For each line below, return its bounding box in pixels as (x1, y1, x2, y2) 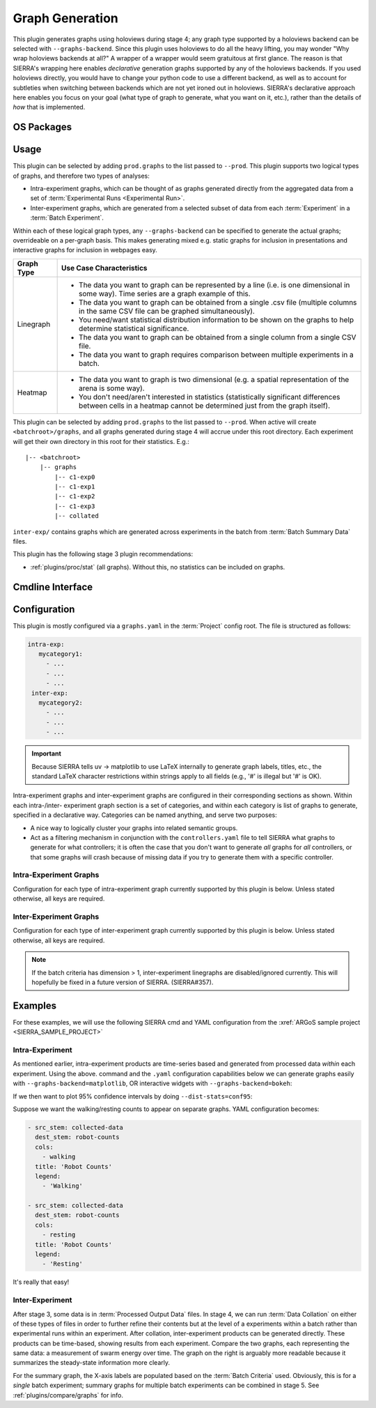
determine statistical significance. (79, 323, 189, 333)
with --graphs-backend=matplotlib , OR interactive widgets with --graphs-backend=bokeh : (13, 1079, 292, 1087)
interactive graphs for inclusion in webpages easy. (13, 246, 158, 254)
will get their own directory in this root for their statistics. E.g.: (13, 437, 189, 445)
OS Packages (13, 121, 72, 133)
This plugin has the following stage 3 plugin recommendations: (13, 550, 194, 558)
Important (31, 749, 62, 758)
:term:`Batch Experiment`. (30, 213, 104, 222)
